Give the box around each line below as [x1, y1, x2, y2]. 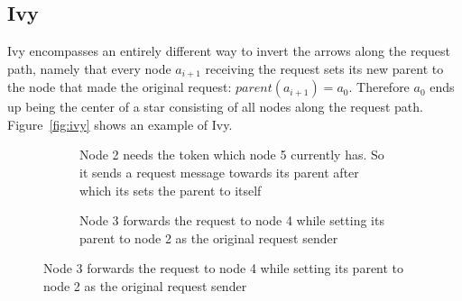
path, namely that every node [7, 59, 171, 78]
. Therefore [348, 78, 410, 96]
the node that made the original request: [7, 78, 232, 96]
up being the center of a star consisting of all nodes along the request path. [7, 97, 423, 116]
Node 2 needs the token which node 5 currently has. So [79, 145, 384, 164]
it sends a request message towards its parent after [79, 163, 359, 182]
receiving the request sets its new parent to [205, 59, 444, 78]
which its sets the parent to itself [79, 180, 262, 199]
